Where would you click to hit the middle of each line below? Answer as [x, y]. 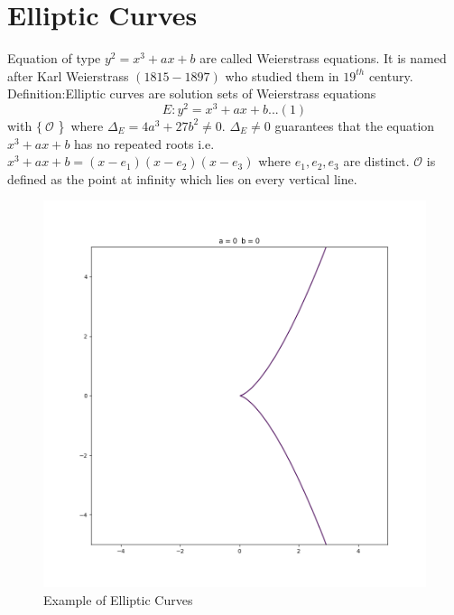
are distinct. [376, 161]
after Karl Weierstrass [68, 75]
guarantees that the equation [355, 125]
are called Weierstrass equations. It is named [323, 58]
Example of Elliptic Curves [118, 599]
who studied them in [282, 75]
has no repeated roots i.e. [144, 143]
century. [391, 75]
